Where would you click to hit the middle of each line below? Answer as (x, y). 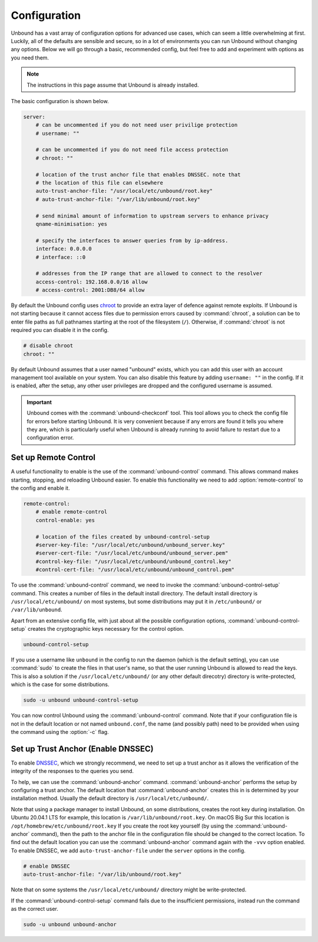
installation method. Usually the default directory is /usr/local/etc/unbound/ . (110, 798)
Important (39, 402)
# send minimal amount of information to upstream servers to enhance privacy (152, 216)
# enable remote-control (72, 512)
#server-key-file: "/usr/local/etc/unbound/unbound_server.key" (130, 545)
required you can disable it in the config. (60, 330)
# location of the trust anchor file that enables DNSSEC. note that (138, 174)
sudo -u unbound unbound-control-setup (81, 700)
